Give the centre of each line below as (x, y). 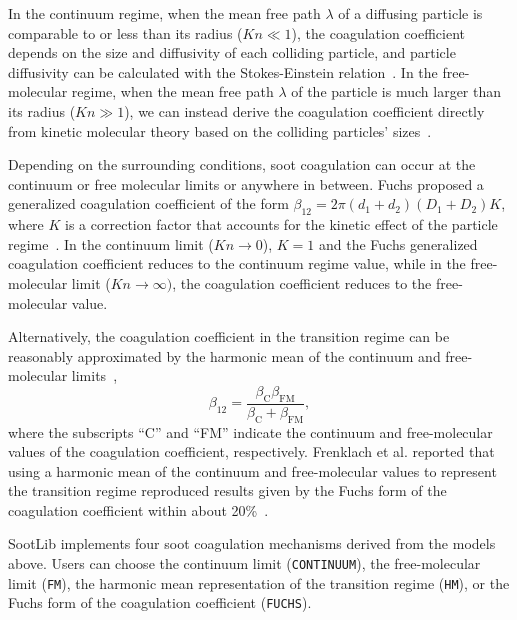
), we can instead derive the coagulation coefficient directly (304, 110)
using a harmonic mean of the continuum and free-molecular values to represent (252, 470)
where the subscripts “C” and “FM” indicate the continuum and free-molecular (250, 431)
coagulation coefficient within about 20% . (138, 509)
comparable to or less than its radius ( (125, 32)
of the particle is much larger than (396, 91)
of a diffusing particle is (410, 13)
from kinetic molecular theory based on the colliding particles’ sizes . (220, 130)
